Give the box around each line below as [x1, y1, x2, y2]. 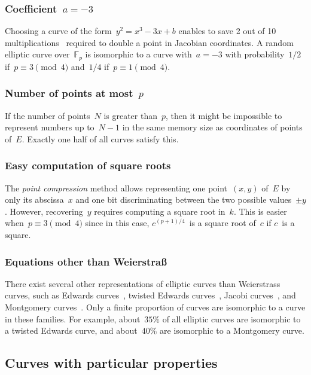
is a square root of [189, 217, 256, 229]
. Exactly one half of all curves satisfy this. [22, 132, 179, 145]
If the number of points [5, 109, 90, 121]
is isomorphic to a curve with [85, 48, 192, 60]
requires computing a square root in [94, 205, 225, 217]
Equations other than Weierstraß [5, 254, 167, 269]
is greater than [103, 109, 157, 121]
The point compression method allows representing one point [5, 181, 228, 194]
